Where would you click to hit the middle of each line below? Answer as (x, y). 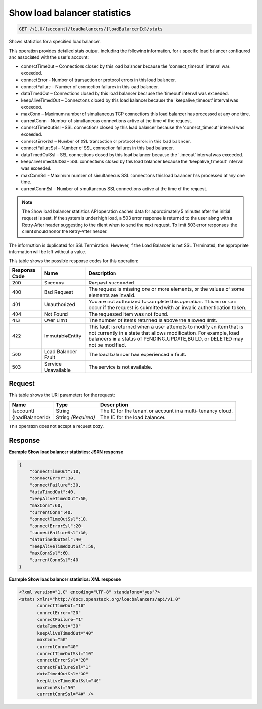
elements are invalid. (112, 295)
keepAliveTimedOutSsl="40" (69, 681)
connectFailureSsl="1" (64, 667)
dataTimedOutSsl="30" (63, 674)
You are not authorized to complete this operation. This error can (163, 301)
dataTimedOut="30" (59, 626)
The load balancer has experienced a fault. (138, 354)
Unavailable (57, 370)
